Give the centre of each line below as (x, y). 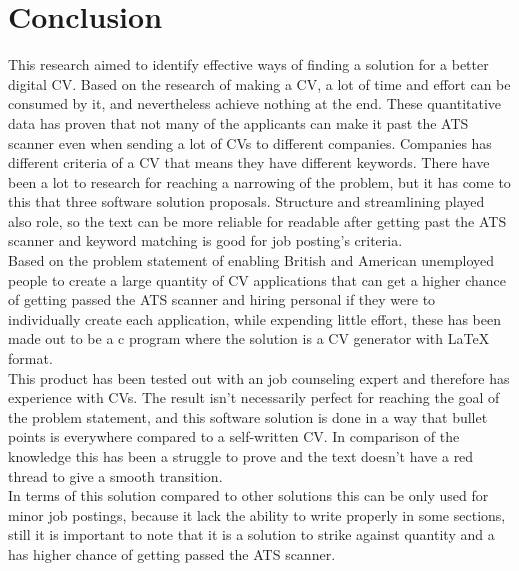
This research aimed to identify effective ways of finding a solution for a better (248, 64)
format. (30, 358)
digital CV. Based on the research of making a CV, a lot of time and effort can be (259, 83)
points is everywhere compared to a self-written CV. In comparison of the (234, 436)
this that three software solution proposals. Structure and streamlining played (246, 201)
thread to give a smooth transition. (115, 475)
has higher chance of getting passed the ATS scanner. (172, 553)
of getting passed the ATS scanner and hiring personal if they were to (222, 299)
